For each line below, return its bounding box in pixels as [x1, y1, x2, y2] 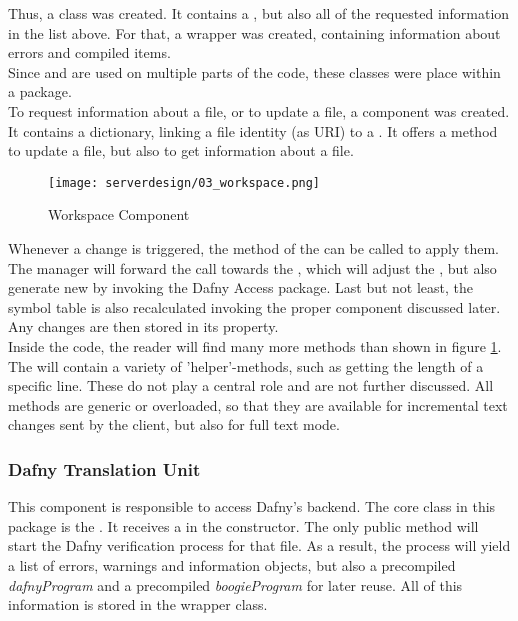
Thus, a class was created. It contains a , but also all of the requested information [8, 3, 510, 23]
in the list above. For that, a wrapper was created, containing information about [8, 22, 501, 43]
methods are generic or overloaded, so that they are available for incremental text [8, 394, 508, 415]
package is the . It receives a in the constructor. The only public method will [8, 515, 479, 536]
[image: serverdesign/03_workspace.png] [48, 175, 321, 190]
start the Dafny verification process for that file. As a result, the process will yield [8, 535, 511, 556]
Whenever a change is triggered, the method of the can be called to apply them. [8, 238, 499, 258]
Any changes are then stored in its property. [8, 316, 279, 337]
